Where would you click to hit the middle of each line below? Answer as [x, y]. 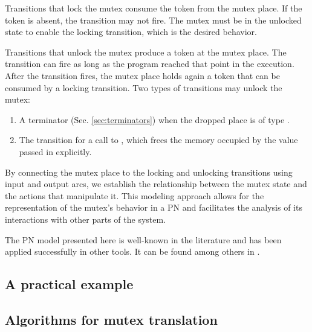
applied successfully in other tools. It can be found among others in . [132, 251]
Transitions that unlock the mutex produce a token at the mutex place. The [146, 52]
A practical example [69, 284]
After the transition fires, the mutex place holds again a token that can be [142, 75]
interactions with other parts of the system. [86, 219]
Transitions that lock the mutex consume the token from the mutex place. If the [154, 8]
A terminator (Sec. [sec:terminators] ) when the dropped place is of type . [154, 119]
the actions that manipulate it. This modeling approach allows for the [135, 195]
